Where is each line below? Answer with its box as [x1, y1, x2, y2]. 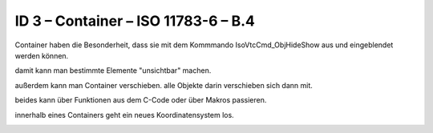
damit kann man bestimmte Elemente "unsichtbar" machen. [14, 66, 212, 75]
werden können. [14, 50, 69, 60]
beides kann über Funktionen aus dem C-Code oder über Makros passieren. [14, 95, 267, 105]
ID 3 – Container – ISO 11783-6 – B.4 [14, 12, 256, 30]
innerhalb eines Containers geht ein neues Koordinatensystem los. [14, 110, 234, 119]
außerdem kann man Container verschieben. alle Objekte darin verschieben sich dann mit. [14, 80, 313, 90]
